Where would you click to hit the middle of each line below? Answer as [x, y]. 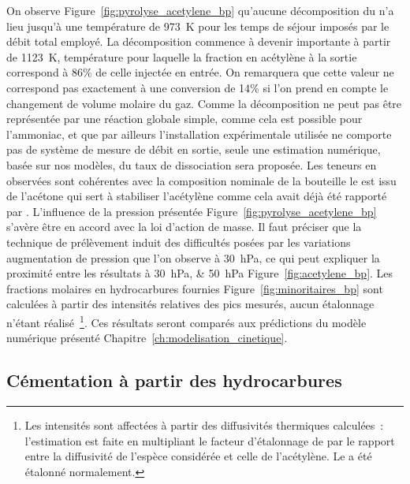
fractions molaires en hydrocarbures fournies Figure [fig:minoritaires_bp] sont [195, 288]
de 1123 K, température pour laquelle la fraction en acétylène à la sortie [182, 56]
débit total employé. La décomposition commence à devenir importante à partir [199, 41]
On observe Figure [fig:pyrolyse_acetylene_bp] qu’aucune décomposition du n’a [200, 10]
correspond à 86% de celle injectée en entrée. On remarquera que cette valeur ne [200, 72]
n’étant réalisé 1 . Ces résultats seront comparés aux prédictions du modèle [186, 321]
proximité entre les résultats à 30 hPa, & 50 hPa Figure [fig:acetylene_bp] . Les [200, 273]
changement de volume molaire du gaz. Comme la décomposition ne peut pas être [204, 103]
